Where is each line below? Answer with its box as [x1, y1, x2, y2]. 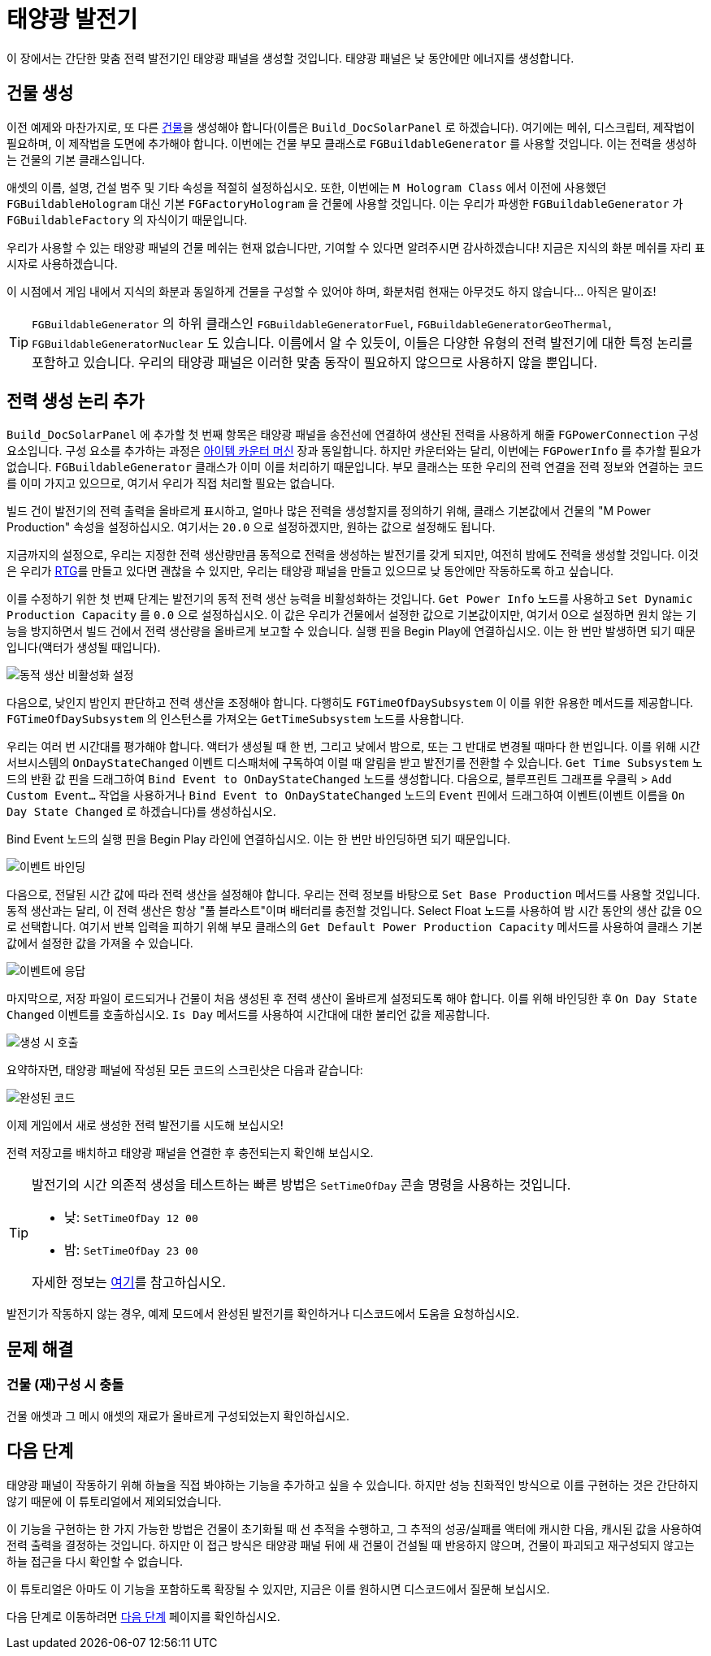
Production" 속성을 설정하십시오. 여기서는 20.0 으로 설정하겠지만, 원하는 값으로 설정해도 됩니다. [7, 520, 496, 535]
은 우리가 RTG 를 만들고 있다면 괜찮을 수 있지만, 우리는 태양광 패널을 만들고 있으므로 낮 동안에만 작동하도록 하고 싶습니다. [7, 564, 614, 579]
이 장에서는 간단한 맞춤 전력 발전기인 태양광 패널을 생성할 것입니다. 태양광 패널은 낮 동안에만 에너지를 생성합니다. [7, 50, 574, 65]
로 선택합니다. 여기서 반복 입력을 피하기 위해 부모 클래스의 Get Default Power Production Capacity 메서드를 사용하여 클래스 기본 [7, 920, 703, 934]
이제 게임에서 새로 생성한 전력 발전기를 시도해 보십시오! [7, 1118, 284, 1133]
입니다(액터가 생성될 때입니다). [7, 640, 161, 655]
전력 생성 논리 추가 [7, 391, 145, 412]
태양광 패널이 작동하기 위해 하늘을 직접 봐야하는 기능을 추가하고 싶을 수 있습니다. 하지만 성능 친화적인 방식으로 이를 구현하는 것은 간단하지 [7, 1477, 699, 1492]
